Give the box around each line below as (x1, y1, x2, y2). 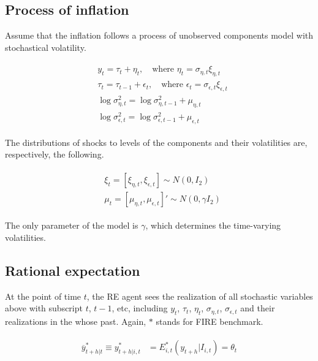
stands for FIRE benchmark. (156, 314, 263, 327)
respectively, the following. (5, 148, 104, 161)
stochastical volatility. (5, 40, 86, 53)
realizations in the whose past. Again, (5, 314, 146, 327)
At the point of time (5, 289, 81, 302)
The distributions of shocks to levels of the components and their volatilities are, (5, 135, 308, 148)
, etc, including (112, 302, 168, 314)
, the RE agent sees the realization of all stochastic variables (86, 289, 313, 302)
